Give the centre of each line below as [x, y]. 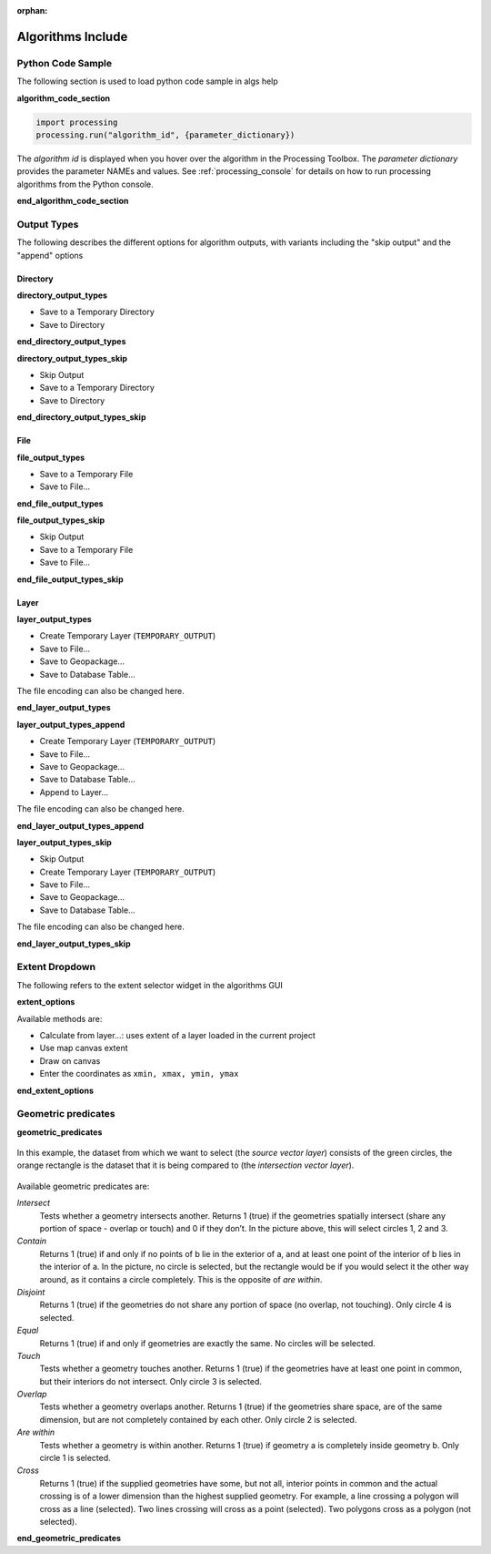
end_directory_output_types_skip [81, 417]
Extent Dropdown [56, 967]
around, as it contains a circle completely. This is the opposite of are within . [181, 1279]
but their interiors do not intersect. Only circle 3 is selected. [151, 1381]
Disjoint [31, 1292]
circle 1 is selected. [75, 1458]
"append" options [50, 255]
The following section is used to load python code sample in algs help [148, 81]
